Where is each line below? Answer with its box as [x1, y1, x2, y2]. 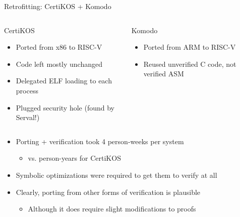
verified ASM [143, 68, 184, 79]
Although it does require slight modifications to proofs [28, 203, 196, 214]
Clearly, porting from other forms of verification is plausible [16, 186, 201, 197]
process [16, 85, 38, 95]
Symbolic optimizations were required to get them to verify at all [16, 169, 217, 180]
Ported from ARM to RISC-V [143, 42, 236, 52]
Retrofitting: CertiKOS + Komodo [4, 1, 111, 11]
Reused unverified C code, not [143, 58, 236, 69]
